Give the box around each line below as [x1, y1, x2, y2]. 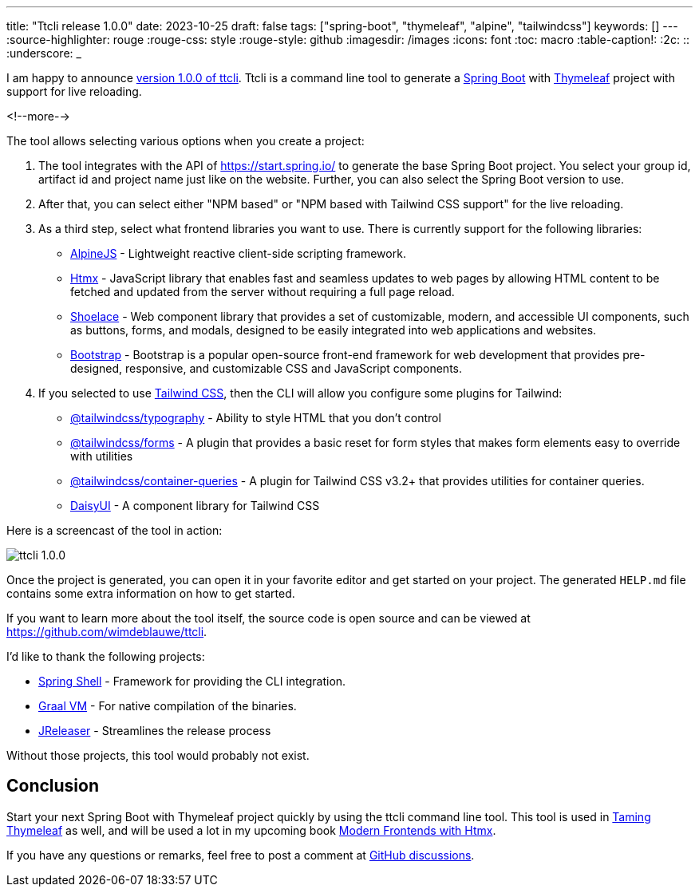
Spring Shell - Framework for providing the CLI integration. [38, 674, 346, 688]
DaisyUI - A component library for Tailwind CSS [70, 499, 320, 512]
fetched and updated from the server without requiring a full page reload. [70, 285, 455, 298]
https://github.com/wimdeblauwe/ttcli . [6, 625, 207, 638]
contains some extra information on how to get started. [6, 587, 295, 600]
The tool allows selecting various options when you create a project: [6, 134, 365, 148]
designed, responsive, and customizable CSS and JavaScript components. [70, 362, 463, 375]
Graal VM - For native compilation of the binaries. [38, 699, 297, 713]
